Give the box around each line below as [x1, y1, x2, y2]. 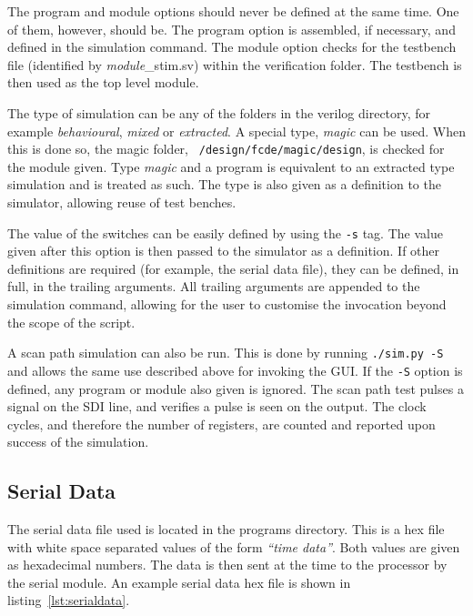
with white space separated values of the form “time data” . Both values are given [7, 537, 460, 556]
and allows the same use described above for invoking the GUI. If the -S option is [7, 360, 463, 379]
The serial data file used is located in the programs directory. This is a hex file [7, 520, 445, 539]
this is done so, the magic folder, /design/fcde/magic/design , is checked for [7, 139, 445, 158]
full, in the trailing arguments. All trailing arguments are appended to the [7, 277, 420, 296]
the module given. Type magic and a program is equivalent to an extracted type [7, 157, 455, 176]
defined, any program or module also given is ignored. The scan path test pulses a [7, 379, 464, 398]
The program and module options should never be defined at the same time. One [7, 2, 459, 20]
